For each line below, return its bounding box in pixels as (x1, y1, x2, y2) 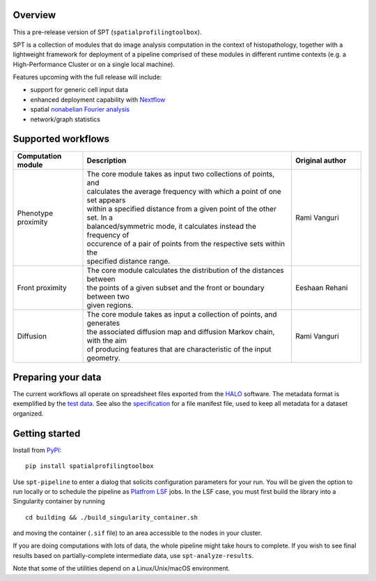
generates (86, 318, 120, 328)
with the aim (86, 335, 127, 345)
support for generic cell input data (30, 86, 129, 94)
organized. (13, 409, 44, 418)
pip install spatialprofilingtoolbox (25, 462, 155, 470)
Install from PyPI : (13, 446, 62, 454)
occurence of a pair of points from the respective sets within (86, 239, 285, 248)
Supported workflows (13, 133, 110, 145)
